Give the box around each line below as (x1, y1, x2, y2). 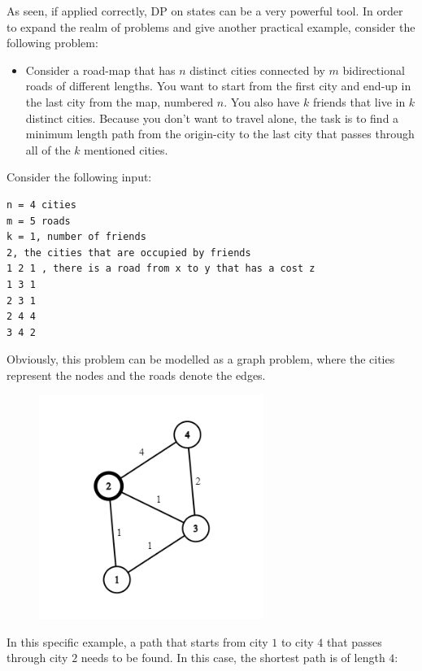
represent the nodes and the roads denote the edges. (7, 366, 266, 383)
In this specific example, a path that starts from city (7, 633, 268, 650)
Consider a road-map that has (25, 61, 176, 78)
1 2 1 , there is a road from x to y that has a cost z (7, 263, 315, 275)
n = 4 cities (7, 198, 76, 211)
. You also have (224, 93, 300, 110)
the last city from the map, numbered (25, 93, 214, 110)
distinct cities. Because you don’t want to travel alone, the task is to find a (25, 109, 399, 126)
